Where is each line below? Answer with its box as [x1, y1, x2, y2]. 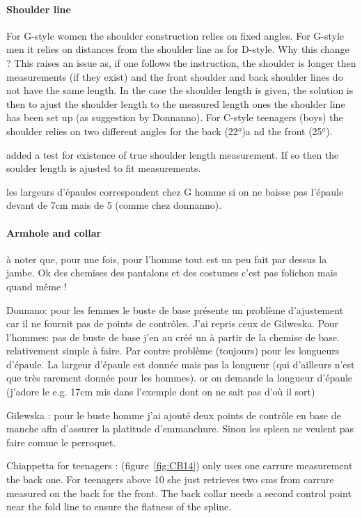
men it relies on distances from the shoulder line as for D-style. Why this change [6, 42, 349, 56]
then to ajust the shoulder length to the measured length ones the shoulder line [6, 96, 345, 111]
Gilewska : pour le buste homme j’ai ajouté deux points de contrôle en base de [6, 407, 341, 422]
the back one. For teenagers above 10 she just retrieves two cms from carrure [6, 472, 334, 487]
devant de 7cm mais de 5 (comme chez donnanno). [6, 198, 222, 212]
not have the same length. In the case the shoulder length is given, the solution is [6, 83, 354, 97]
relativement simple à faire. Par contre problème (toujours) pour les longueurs [6, 343, 340, 358]
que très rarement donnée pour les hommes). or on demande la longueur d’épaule [6, 370, 353, 385]
